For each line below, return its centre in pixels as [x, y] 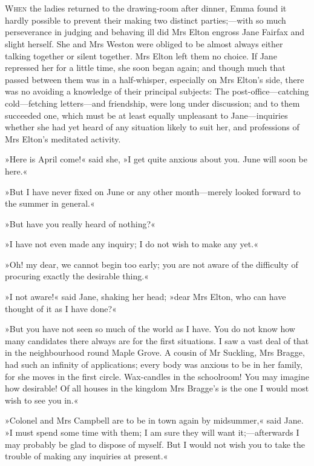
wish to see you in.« [42, 400]
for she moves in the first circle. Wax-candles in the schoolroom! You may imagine [157, 376]
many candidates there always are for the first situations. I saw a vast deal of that [157, 340]
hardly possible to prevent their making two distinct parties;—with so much [146, 20]
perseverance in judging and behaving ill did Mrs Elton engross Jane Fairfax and [155, 32]
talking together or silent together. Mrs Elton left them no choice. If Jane [141, 55]
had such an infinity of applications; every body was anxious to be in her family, [154, 364]
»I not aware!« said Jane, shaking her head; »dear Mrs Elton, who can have [146, 297]
